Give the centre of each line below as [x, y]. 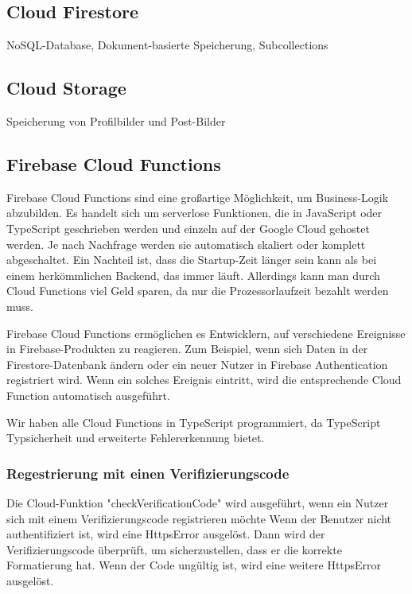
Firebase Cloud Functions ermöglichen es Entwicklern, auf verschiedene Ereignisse [206, 333]
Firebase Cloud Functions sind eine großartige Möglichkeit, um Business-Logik [198, 197]
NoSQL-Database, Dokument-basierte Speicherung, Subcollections [167, 45]
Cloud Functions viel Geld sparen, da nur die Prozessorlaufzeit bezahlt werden [198, 291]
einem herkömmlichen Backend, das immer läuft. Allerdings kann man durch [193, 275]
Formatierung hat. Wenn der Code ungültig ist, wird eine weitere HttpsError [194, 565]
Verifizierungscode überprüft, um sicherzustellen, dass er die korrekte [174, 549]
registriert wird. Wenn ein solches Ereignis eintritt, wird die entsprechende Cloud [204, 380]
